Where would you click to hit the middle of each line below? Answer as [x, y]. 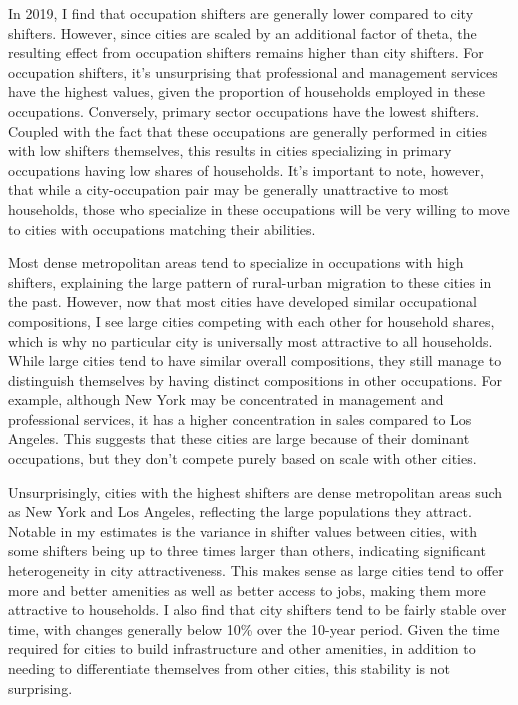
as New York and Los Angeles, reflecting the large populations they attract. [240, 511]
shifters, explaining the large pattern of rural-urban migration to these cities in [250, 281]
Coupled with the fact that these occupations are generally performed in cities [248, 130]
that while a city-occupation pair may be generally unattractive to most [228, 189]
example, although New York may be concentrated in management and [226, 399]
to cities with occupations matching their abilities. [162, 228]
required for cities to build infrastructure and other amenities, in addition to [242, 648]
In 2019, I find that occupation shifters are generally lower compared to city [241, 13]
